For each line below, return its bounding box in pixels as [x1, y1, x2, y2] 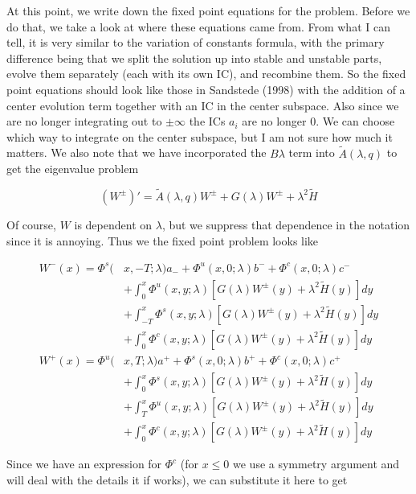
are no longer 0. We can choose [242, 113, 395, 130]
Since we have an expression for [6, 455, 162, 472]
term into [288, 144, 335, 161]
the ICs [189, 113, 226, 130]
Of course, [6, 216, 56, 233]
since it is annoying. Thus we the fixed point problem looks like [6, 232, 319, 249]
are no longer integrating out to [6, 113, 162, 130]
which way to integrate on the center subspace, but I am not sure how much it [6, 128, 393, 145]
